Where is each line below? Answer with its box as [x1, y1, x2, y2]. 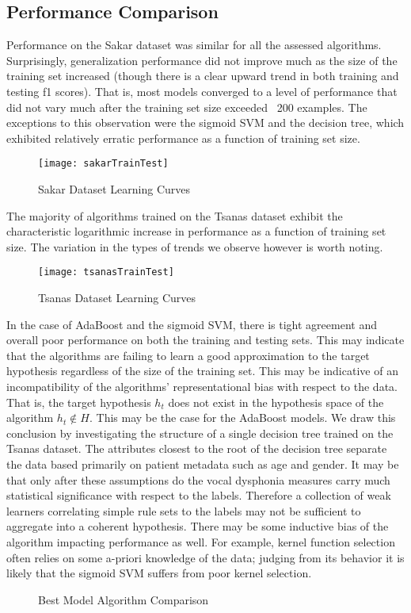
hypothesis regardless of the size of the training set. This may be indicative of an [6, 362, 398, 379]
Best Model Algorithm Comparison [38, 591, 209, 607]
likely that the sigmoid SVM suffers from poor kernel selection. [6, 565, 312, 581]
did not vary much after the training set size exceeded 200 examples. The [6, 98, 367, 115]
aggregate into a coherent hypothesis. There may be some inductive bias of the [6, 518, 389, 534]
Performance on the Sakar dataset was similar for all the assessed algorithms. [6, 36, 382, 53]
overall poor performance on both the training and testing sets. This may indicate [6, 331, 405, 348]
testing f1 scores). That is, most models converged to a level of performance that [6, 82, 398, 99]
